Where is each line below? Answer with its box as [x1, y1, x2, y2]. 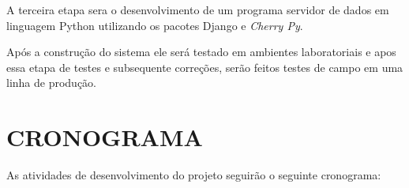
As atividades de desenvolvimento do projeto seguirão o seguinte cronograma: [6, 167, 381, 183]
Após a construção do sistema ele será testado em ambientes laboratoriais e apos [6, 43, 396, 60]
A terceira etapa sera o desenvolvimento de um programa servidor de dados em [6, 2, 389, 17]
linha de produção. [6, 74, 97, 91]
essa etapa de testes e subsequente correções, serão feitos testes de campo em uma [6, 58, 403, 75]
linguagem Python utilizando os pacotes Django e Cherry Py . [6, 17, 303, 33]
